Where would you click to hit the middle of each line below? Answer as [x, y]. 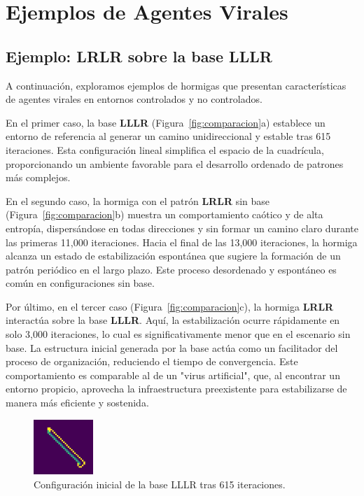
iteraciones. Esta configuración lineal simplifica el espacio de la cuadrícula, [165, 149]
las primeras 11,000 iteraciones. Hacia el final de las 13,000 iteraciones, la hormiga [182, 242]
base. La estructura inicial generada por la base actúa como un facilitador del [172, 347]
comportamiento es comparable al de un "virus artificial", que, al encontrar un [173, 375]
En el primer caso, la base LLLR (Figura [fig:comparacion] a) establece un [166, 122]
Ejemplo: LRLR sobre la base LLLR [139, 56]
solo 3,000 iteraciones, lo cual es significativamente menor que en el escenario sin [178, 334]
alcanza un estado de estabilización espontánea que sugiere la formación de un [173, 256]
